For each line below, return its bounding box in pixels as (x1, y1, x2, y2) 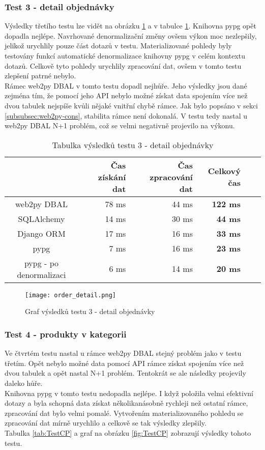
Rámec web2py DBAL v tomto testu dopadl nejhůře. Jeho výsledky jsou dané (5, 80, 247, 91)
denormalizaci (17, 268, 66, 280)
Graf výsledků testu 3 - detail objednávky (25, 306, 155, 317)
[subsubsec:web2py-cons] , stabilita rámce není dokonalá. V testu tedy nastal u (5, 110, 247, 121)
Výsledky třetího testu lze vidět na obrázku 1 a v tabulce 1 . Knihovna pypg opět (5, 20, 256, 31)
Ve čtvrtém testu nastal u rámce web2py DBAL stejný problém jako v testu (5, 348, 242, 358)
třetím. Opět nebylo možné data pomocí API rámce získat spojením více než (5, 357, 244, 368)
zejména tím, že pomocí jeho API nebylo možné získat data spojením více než (5, 90, 248, 101)
